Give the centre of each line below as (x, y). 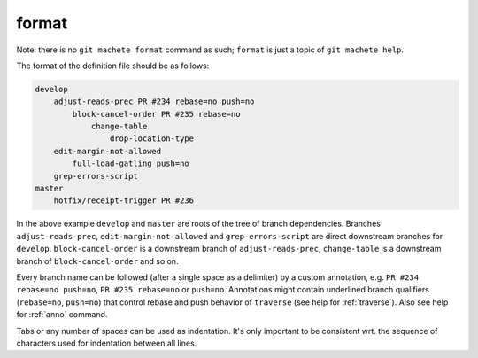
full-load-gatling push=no (131, 163)
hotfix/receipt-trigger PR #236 (124, 201)
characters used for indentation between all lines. (107, 343)
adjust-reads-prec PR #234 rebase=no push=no (154, 101)
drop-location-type (152, 139)
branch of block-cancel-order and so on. (97, 261)
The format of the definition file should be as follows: (113, 66)
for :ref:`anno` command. (62, 315)
